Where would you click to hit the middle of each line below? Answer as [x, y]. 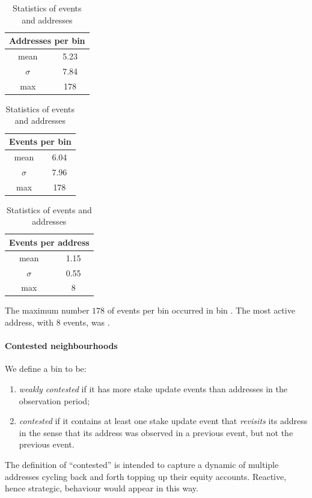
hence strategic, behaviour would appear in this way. [102, 488]
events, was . [87, 322]
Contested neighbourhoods [61, 346]
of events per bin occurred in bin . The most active [201, 310]
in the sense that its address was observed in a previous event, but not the [156, 432]
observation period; [54, 400]
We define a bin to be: [46, 369]
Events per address [49, 242]
